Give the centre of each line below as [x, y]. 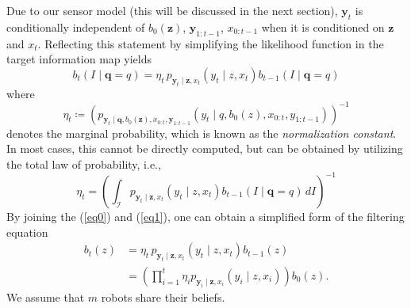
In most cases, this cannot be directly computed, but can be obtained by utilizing [205, 148]
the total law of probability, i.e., [84, 164]
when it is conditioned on [323, 27]
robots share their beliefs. [163, 297]
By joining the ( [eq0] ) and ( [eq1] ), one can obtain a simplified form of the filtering [205, 216]
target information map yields [79, 59]
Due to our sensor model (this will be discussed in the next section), [172, 10]
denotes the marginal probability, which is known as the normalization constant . [202, 133]
